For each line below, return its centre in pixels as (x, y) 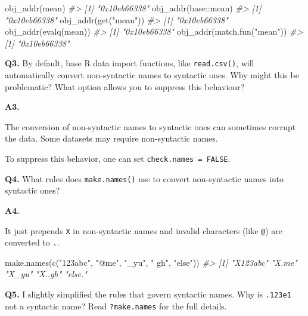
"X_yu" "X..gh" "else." (46, 274)
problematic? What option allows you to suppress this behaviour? (125, 86)
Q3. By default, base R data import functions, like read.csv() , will (130, 63)
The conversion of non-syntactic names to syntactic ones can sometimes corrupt (150, 126)
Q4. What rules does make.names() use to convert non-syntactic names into (144, 178)
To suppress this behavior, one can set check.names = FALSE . (118, 158)
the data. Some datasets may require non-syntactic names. (111, 138)
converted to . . (32, 242)
